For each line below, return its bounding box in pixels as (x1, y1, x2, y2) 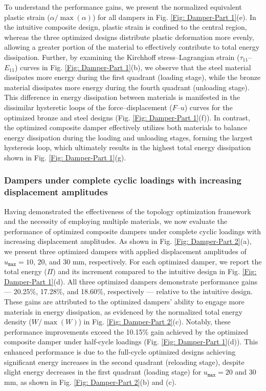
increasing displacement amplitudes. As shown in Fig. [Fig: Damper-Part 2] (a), (4, 236, 252, 246)
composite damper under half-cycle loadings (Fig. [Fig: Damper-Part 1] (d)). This (4, 336, 258, 347)
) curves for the (184, 101, 233, 112)
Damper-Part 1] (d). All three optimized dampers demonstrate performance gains (4, 276, 258, 286)
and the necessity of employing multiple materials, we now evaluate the (4, 216, 228, 227)
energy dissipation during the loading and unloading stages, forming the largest (4, 132, 253, 142)
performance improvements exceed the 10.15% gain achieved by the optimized (4, 326, 248, 337)
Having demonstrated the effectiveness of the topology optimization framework (4, 205, 251, 216)
